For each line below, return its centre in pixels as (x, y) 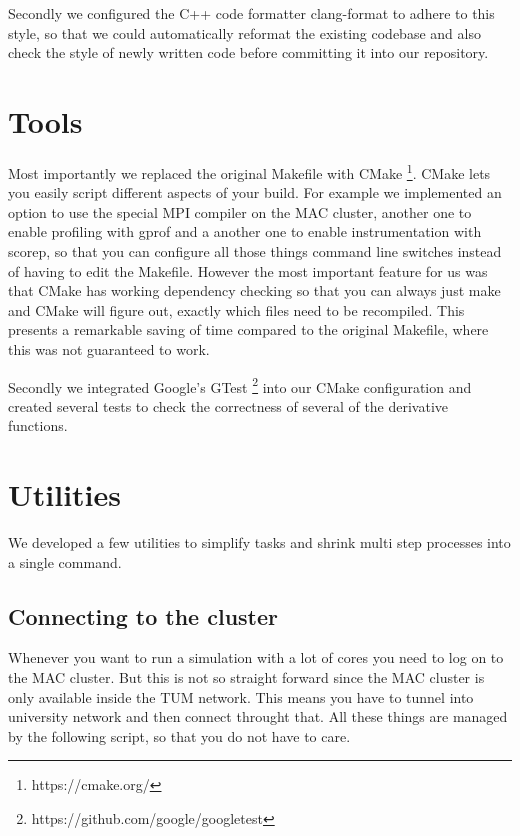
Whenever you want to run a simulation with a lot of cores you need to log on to (256, 657)
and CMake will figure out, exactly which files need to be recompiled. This (236, 309)
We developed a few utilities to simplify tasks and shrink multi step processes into (259, 542)
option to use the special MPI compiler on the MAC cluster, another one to (240, 211)
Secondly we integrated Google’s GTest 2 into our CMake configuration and (240, 385)
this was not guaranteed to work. (109, 348)
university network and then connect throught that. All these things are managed (258, 716)
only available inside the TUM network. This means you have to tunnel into (241, 696)
